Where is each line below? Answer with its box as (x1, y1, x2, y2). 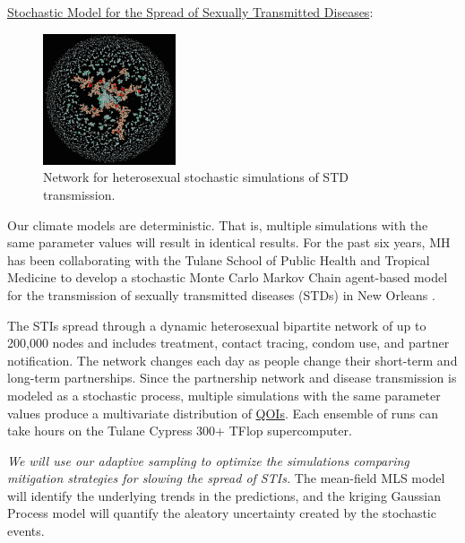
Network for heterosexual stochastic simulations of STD (43, 168, 349, 186)
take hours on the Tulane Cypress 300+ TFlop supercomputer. (7, 421, 352, 440)
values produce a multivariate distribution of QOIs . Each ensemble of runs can (7, 403, 439, 422)
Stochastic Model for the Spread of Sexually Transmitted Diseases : (7, 3, 374, 21)
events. (7, 521, 45, 540)
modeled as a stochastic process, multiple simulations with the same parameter (7, 385, 441, 404)
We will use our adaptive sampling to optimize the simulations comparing (7, 451, 409, 470)
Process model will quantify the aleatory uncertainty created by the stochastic (7, 504, 436, 522)
